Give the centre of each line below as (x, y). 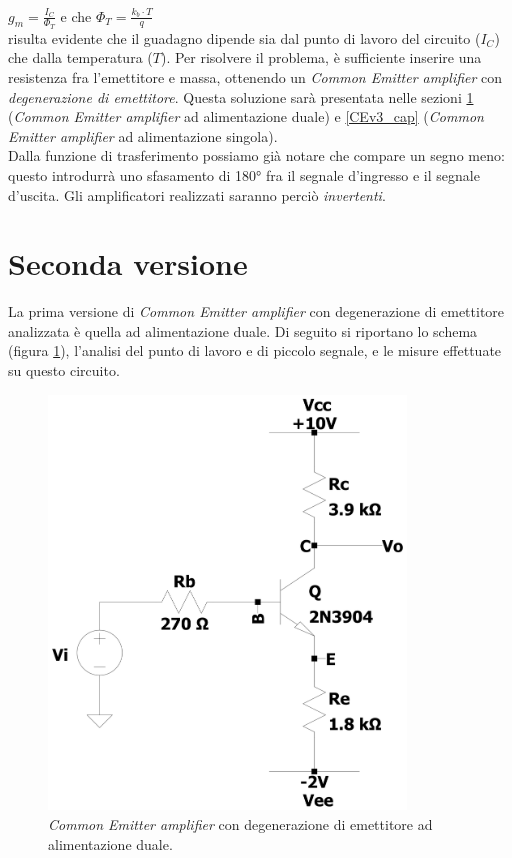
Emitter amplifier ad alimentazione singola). (143, 135)
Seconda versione (128, 263)
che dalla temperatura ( (80, 57)
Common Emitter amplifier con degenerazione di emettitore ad (240, 824)
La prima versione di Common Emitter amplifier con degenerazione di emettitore (256, 311)
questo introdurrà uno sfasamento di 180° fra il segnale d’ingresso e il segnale (244, 174)
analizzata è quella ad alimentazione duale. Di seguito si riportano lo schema (243, 330)
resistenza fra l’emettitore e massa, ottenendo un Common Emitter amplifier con (255, 77)
